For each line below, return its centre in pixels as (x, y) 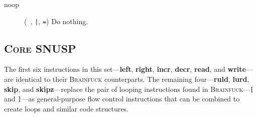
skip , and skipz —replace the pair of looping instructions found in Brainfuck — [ (129, 89)
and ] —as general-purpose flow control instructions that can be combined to (122, 99)
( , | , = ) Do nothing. (56, 21)
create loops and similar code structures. (66, 108)
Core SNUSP (40, 48)
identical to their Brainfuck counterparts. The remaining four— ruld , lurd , (133, 79)
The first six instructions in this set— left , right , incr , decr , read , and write (125, 69)
